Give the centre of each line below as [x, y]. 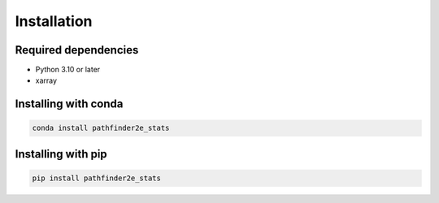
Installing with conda [69, 104]
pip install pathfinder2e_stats [97, 178]
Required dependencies [77, 50]
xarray [46, 80]
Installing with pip [61, 154]
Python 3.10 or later [68, 70]
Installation [54, 21]
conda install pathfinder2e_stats [101, 128]
